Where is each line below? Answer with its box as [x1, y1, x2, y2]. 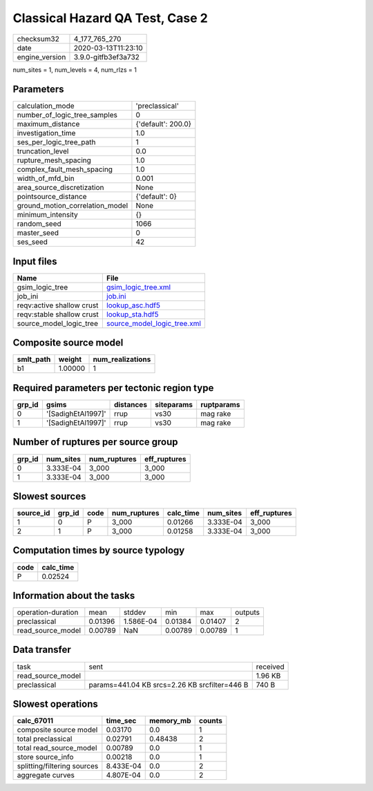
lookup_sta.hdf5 [106, 309, 159, 319]
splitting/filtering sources [17, 761, 99, 771]
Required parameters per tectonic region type [12, 382, 214, 394]
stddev [123, 608, 146, 618]
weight [58, 354, 82, 364]
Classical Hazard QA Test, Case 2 [12, 10, 209, 26]
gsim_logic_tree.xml [106, 282, 171, 292]
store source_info [17, 752, 74, 762]
